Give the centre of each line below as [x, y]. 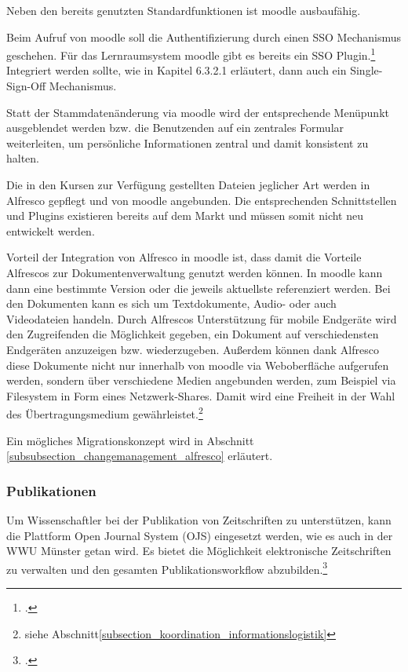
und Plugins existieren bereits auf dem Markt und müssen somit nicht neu [185, 215]
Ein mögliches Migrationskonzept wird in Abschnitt [130, 440]
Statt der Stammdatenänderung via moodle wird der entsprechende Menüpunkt [198, 112]
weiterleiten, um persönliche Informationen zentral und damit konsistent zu [188, 142]
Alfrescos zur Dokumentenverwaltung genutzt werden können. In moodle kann [195, 272]
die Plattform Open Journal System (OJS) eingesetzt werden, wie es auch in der [200, 535]
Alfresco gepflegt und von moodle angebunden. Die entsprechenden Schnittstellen [202, 200]
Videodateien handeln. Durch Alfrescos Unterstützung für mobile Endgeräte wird [202, 318]
